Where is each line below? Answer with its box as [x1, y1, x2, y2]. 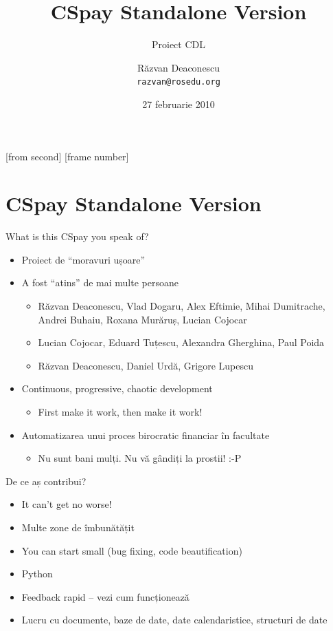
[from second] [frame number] [5, 149, 129, 163]
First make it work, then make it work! [38, 405, 203, 419]
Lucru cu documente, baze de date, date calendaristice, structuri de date [21, 612, 328, 627]
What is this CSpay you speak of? [5, 229, 149, 244]
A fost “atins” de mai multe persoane [21, 275, 179, 290]
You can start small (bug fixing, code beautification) [21, 543, 242, 557]
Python [21, 566, 53, 581]
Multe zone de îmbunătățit [21, 520, 135, 534]
